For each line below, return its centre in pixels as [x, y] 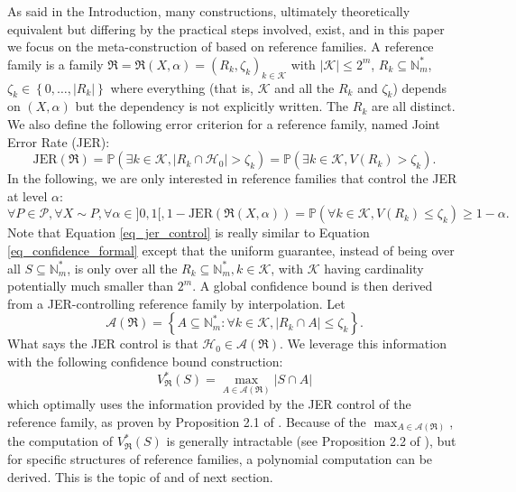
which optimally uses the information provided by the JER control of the [209, 404]
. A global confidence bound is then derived [313, 286]
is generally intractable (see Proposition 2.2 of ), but [311, 441]
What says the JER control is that [103, 343]
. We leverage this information [363, 343]
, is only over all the [122, 268]
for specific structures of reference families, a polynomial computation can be [220, 458]
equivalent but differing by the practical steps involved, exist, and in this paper [226, 28]
